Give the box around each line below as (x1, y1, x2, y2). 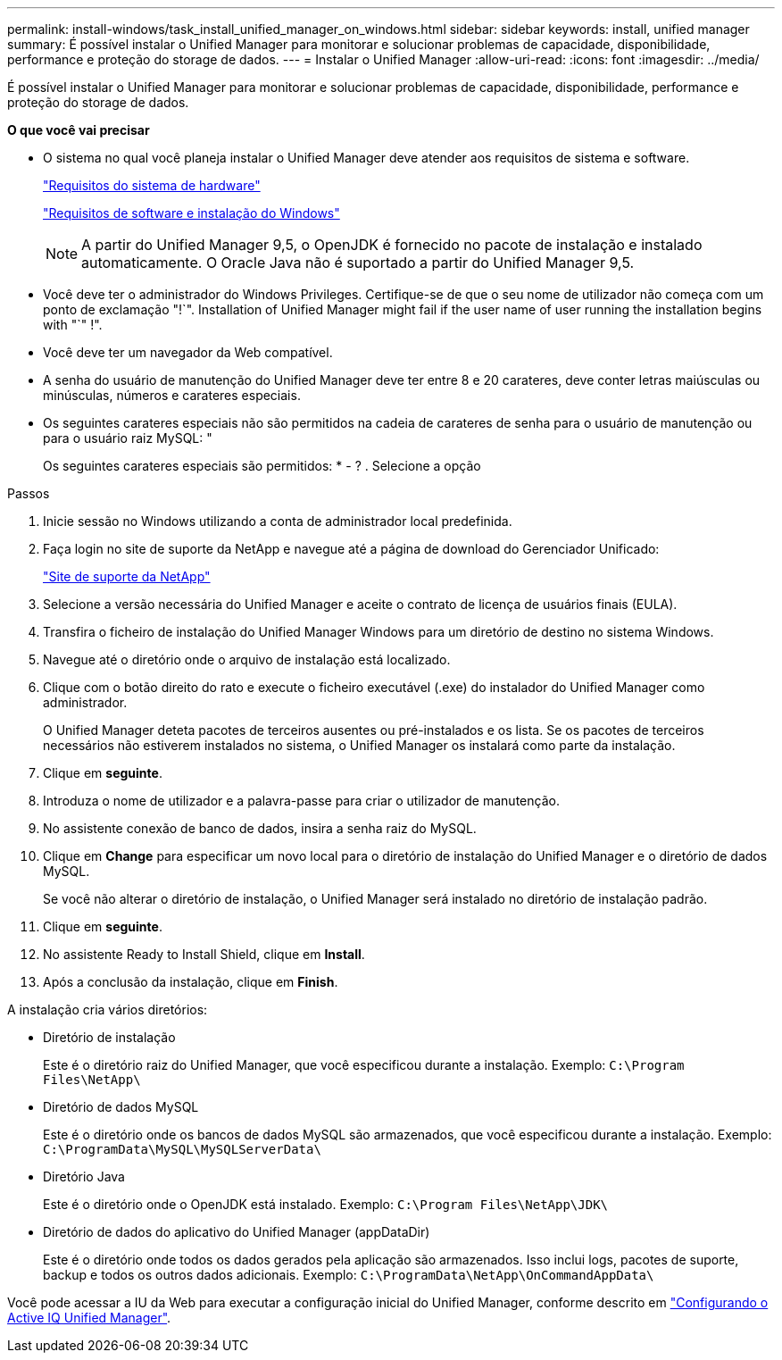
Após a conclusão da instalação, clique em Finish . (43, 974, 338, 989)
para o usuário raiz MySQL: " (43, 430, 212, 446)
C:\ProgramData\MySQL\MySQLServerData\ (43, 1142, 321, 1156)
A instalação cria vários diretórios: (7, 1002, 208, 1017)
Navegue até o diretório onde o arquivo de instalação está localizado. (43, 652, 451, 667)
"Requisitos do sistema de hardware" (43, 178, 261, 193)
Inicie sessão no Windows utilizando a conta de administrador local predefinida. (43, 513, 512, 529)
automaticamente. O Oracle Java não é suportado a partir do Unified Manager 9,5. (81, 254, 635, 271)
